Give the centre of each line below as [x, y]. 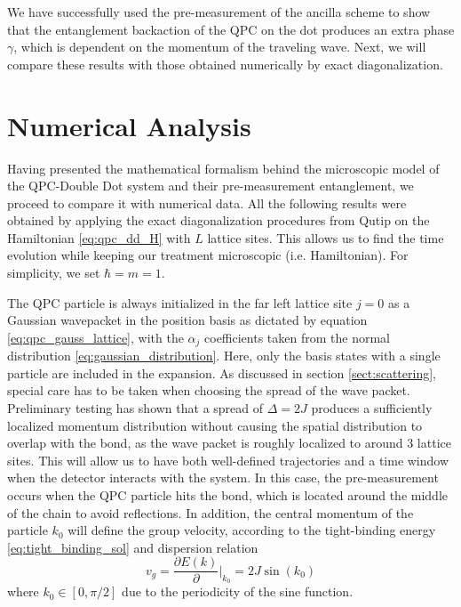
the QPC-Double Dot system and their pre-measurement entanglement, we [211, 186]
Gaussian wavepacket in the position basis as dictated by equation [187, 320]
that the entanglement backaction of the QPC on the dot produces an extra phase [231, 29]
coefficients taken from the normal [297, 337]
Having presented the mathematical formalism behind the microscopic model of [223, 168]
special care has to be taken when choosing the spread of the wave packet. [209, 390]
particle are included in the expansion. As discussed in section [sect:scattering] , [222, 372]
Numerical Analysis [129, 125]
